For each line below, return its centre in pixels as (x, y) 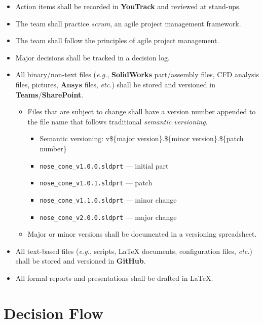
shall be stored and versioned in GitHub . (81, 261)
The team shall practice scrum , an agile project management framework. (128, 23)
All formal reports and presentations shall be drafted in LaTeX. (114, 278)
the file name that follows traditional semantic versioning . (118, 121)
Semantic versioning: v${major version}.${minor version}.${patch (142, 138)
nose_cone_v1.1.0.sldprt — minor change (108, 199)
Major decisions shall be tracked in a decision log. (92, 57)
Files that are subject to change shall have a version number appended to (142, 111)
